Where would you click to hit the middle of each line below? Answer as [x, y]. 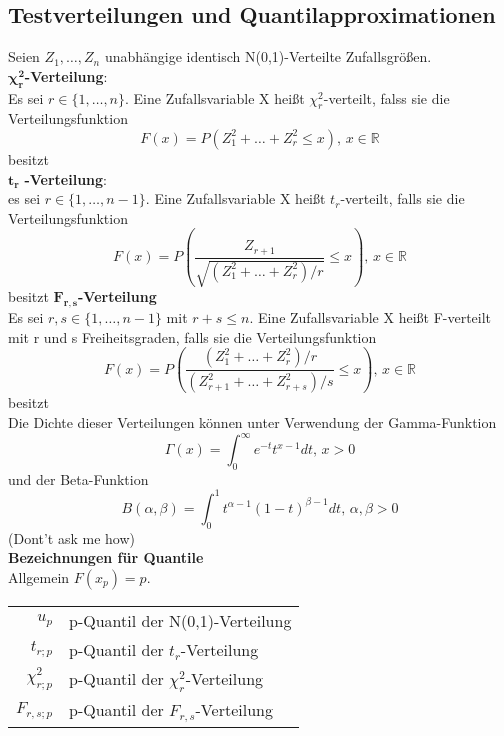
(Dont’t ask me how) [72, 537]
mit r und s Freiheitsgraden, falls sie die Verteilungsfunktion [192, 336]
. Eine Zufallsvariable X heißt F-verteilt [370, 317]
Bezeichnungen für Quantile [106, 557]
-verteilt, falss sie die [386, 97]
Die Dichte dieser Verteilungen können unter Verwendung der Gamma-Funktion [252, 421]
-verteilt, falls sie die [402, 198]
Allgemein [39, 576]
